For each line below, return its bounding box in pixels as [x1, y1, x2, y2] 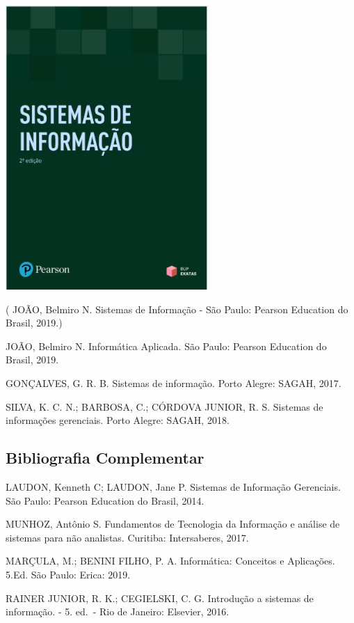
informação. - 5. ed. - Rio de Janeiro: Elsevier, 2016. [6, 604, 230, 619]
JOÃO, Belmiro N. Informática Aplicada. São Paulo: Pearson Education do [6, 338, 327, 353]
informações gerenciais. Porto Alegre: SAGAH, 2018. [6, 413, 230, 427]
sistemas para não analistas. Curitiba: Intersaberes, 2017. [6, 530, 249, 544]
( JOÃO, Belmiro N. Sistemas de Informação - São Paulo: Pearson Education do [6, 301, 348, 316]
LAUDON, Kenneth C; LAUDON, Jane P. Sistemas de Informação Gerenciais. [6, 480, 341, 494]
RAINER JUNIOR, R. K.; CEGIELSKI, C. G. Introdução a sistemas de [6, 590, 314, 605]
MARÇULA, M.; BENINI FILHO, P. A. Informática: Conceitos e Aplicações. [6, 553, 335, 568]
